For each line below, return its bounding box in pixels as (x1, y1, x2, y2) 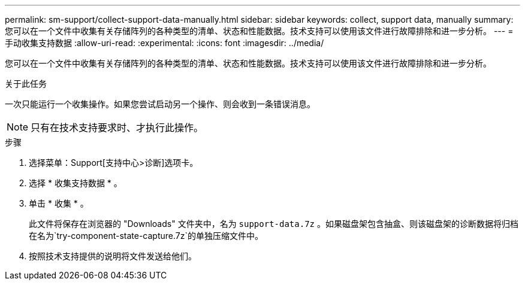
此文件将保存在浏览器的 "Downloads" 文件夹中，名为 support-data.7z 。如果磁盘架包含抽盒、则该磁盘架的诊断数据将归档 (29, 219, 518, 229)
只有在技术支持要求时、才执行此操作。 (31, 122, 204, 134)
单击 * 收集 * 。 (29, 198, 89, 208)
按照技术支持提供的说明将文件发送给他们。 (29, 251, 197, 261)
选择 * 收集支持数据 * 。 (29, 178, 122, 188)
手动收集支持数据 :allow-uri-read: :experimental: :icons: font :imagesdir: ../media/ (5, 38, 324, 48)
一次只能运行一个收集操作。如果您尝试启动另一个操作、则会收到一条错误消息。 (5, 99, 315, 109)
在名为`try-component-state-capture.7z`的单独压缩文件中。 (29, 231, 263, 241)
